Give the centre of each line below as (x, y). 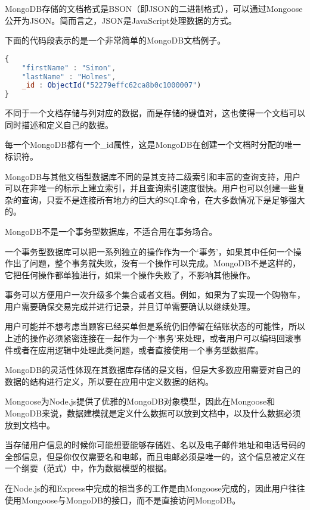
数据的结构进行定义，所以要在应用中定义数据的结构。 (109, 381)
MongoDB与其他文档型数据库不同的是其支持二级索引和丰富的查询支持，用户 (153, 176)
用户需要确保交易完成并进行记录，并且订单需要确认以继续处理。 (130, 306)
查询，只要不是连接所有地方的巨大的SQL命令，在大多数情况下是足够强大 (163, 199)
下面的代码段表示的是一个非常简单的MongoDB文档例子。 (115, 40)
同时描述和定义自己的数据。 (59, 124)
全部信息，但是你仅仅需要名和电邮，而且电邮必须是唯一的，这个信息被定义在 (155, 456)
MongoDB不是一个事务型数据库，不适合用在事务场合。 (111, 231)
